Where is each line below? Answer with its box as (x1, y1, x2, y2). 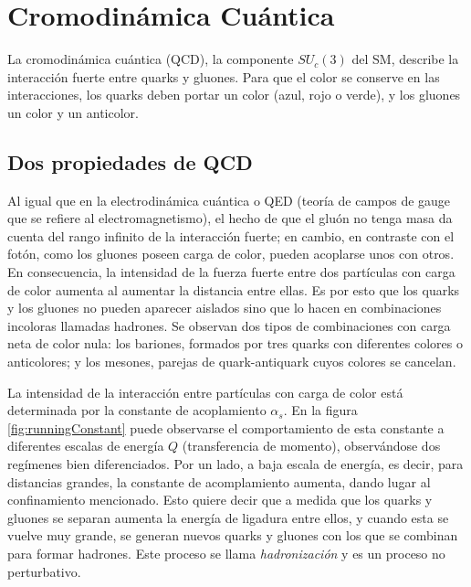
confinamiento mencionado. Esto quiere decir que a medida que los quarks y (7, 490, 433, 509)
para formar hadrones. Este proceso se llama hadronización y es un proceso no (7, 543, 445, 562)
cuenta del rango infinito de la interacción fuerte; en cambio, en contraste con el (7, 226, 455, 245)
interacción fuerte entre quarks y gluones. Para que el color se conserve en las (7, 67, 440, 86)
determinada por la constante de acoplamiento (7, 400, 267, 420)
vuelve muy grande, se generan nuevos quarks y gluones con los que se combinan (7, 526, 458, 545)
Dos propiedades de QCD (7, 147, 253, 176)
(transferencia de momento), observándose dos (182, 436, 441, 455)
